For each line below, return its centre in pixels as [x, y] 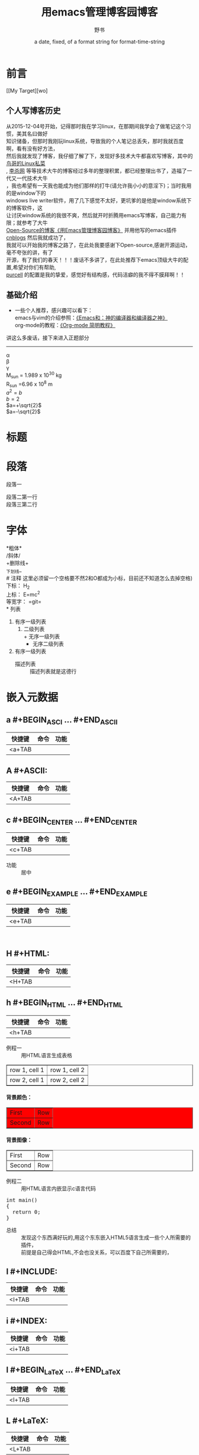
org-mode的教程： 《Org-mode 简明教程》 [65, 325]
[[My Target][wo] [27, 90]
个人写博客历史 [33, 111]
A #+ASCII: [27, 770]
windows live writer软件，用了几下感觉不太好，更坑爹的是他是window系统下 [99, 200]
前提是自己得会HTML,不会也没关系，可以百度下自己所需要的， [97, 1253]
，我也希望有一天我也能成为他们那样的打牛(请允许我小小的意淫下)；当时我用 [99, 185]
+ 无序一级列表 [42, 636]
